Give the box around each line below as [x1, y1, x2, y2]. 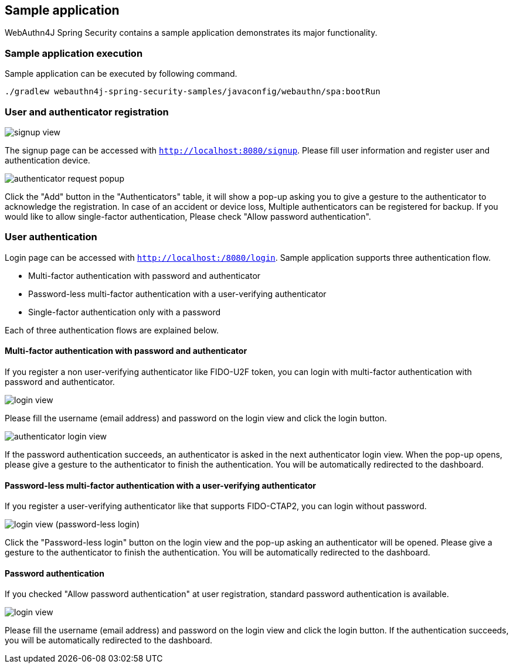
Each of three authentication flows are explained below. [5, 325, 219, 335]
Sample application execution [5, 47, 143, 59]
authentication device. [5, 155, 90, 165]
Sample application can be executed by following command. [5, 69, 237, 79]
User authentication [5, 231, 97, 243]
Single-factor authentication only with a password [28, 306, 220, 317]
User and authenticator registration [5, 105, 169, 118]
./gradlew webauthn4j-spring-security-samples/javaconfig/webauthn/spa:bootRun [5, 87, 380, 97]
